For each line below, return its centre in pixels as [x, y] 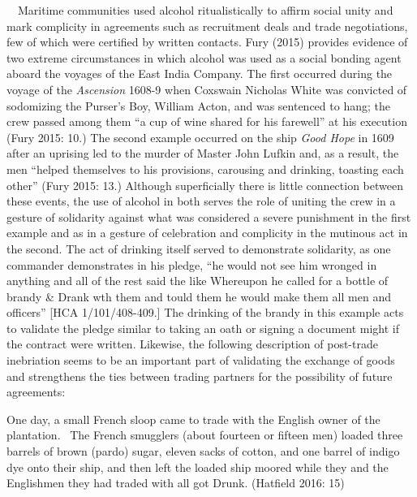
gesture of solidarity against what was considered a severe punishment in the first [209, 216]
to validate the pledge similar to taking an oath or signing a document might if [203, 328]
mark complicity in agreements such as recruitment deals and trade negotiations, [207, 26]
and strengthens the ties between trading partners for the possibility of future [200, 376]
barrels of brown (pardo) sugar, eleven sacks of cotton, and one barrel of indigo [203, 451]
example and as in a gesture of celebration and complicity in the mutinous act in [207, 233]
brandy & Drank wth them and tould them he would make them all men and [199, 296]
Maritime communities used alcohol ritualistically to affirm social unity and [205, 10]
